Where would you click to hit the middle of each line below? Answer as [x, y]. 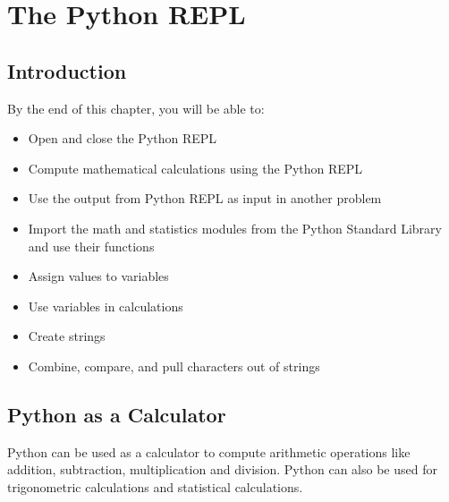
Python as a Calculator [117, 414]
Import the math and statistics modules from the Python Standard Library [235, 228]
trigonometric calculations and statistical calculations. [155, 486]
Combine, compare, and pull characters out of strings [174, 366]
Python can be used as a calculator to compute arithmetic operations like [209, 451]
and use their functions [91, 246]
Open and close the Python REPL [123, 138]
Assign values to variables [98, 276]
